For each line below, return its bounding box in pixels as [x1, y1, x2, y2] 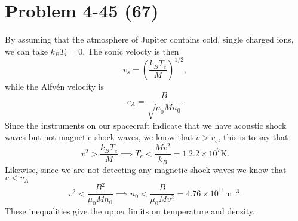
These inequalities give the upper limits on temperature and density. [5, 205, 255, 217]
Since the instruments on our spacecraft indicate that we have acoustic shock [5, 119, 287, 131]
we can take [5, 44, 48, 57]
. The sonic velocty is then [82, 44, 179, 57]
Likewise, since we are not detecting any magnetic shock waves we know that [5, 163, 287, 175]
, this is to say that [218, 131, 288, 143]
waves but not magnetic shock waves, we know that [5, 131, 193, 143]
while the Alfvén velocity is [5, 80, 105, 92]
